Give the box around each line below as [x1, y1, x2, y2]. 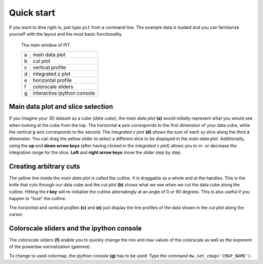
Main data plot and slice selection [9, 102, 113, 111]
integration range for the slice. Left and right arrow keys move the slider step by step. [9, 149, 182, 156]
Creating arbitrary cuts [9, 162, 80, 170]
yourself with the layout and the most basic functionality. [9, 31, 123, 37]
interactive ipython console [33, 89, 95, 96]
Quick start [9, 7, 56, 18]
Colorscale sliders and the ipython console [9, 224, 142, 232]
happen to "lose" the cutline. [9, 196, 67, 202]
